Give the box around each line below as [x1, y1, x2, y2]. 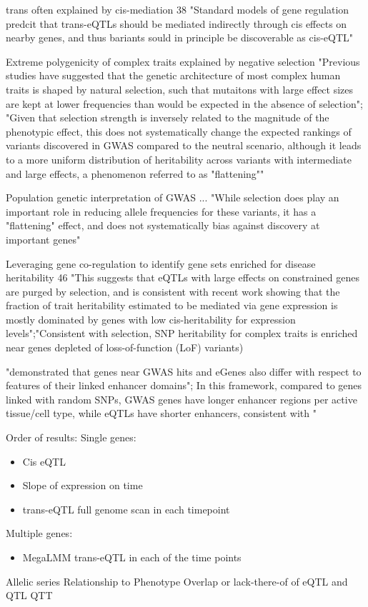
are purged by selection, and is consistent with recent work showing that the [6, 284, 340, 299]
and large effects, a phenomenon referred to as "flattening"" [6, 166, 264, 181]
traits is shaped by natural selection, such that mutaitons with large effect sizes [6, 81, 354, 96]
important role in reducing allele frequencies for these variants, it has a [6, 204, 317, 219]
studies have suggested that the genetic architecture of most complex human [6, 68, 341, 83]
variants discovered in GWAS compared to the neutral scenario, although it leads [6, 138, 362, 153]
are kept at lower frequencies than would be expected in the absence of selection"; [6, 96, 363, 111]
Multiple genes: [6, 526, 73, 541]
